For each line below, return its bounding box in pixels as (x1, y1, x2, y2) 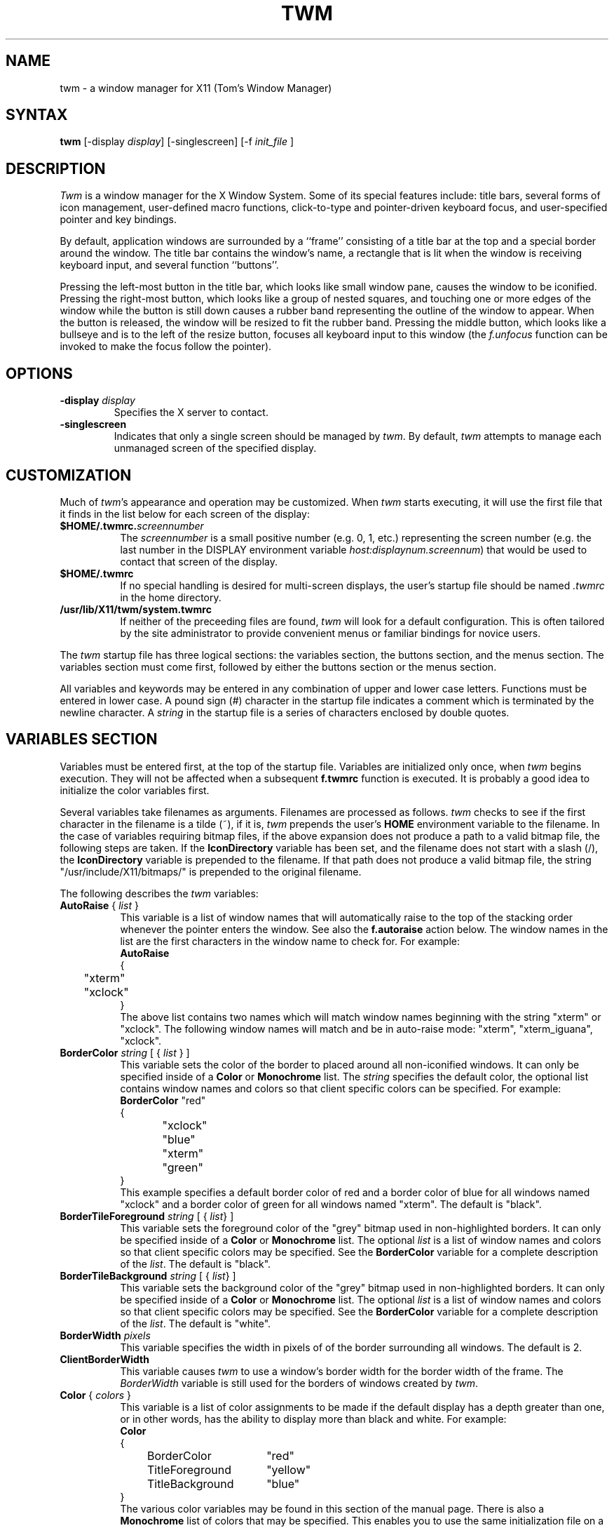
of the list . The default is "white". (120, 1317, 271, 1329)
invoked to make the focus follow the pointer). (60, 340, 272, 353)
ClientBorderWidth (60, 1353, 149, 1365)
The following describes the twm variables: (60, 887, 259, 899)
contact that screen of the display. (120, 555, 278, 568)
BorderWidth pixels (60, 1329, 151, 1341)
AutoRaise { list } (60, 899, 139, 911)
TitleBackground (146, 1476, 234, 1491)
